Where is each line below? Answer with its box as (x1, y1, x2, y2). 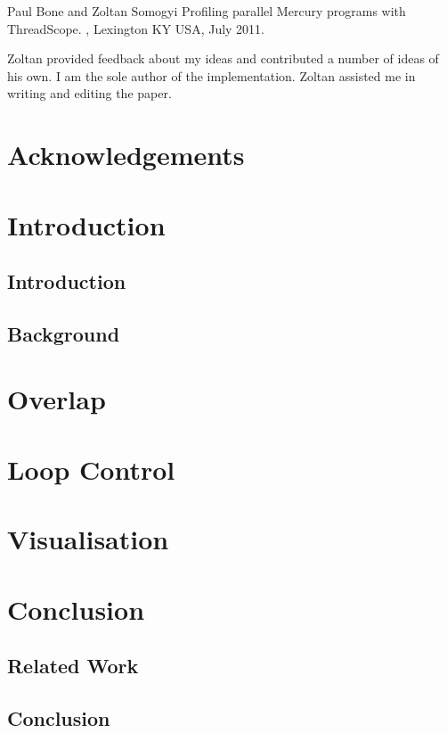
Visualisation (7, 521, 169, 557)
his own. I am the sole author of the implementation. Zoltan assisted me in (7, 66, 416, 85)
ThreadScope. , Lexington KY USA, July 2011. (7, 19, 265, 37)
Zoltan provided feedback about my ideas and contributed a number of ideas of (7, 49, 439, 68)
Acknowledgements (7, 136, 245, 173)
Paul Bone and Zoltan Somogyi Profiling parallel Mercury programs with (7, 2, 406, 20)
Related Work (7, 652, 139, 679)
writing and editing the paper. (7, 84, 172, 103)
